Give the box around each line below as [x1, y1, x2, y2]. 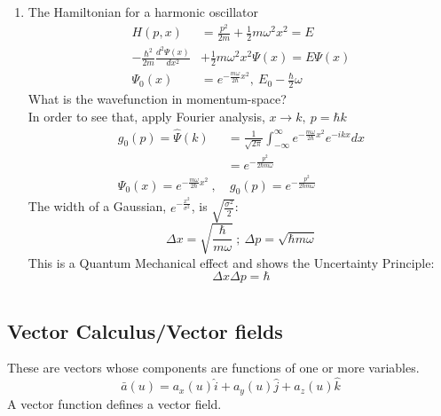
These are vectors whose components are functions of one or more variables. [7, 358, 420, 377]
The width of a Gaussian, [28, 197, 167, 216]
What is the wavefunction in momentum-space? [28, 90, 287, 108]
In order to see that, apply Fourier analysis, [28, 106, 265, 125]
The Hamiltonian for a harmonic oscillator [28, 3, 259, 20]
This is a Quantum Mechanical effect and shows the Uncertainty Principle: [28, 253, 435, 271]
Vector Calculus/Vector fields [7, 317, 283, 344]
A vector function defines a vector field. [7, 394, 222, 412]
